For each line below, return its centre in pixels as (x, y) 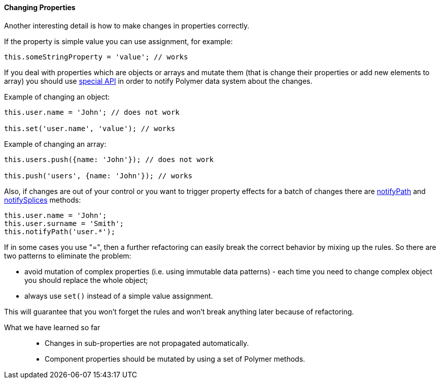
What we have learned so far (52, 327)
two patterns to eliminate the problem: (68, 256)
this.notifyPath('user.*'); (60, 231)
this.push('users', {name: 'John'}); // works (98, 175)
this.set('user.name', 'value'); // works (90, 128)
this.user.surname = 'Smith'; (64, 223)
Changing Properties (40, 7)
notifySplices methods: (43, 200)
